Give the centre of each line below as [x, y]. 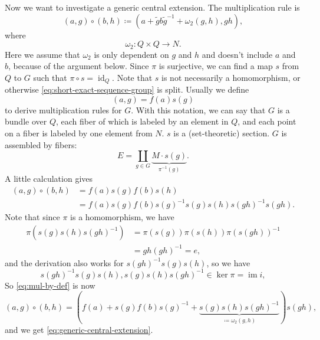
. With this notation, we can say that [198, 109]
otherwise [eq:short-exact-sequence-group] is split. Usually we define [127, 89]
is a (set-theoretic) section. [222, 133]
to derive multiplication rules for [63, 109]
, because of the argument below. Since [79, 66]
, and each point [267, 121]
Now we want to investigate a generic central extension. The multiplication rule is [152, 7]
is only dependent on [131, 54]
